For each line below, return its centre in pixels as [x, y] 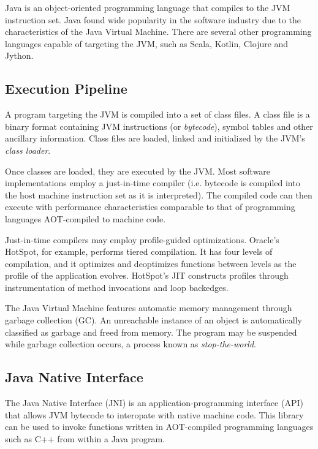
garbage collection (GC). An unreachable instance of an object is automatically [153, 320]
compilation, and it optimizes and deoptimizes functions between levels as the [151, 263]
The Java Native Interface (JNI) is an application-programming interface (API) [154, 403]
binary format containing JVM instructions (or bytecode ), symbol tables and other [159, 126]
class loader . [28, 150]
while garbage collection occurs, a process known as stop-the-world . [131, 344]
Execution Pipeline [66, 89]
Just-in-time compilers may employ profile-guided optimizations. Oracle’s [142, 239]
